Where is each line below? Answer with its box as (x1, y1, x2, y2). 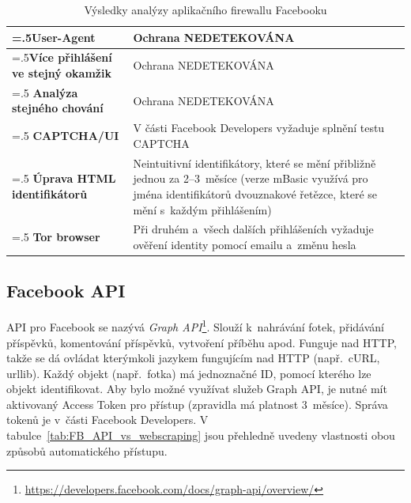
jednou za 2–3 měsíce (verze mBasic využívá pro (133, 170, 368, 187)
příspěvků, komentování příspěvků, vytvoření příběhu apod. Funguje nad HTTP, (6, 334, 397, 350)
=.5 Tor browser (12, 229, 100, 245)
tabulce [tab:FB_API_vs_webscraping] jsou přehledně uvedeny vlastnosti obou (6, 427, 395, 444)
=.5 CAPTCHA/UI (12, 127, 119, 144)
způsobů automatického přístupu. (6, 442, 168, 459)
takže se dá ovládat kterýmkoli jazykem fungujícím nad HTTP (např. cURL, (6, 350, 380, 366)
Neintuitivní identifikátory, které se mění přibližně (133, 154, 376, 171)
